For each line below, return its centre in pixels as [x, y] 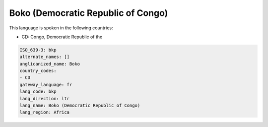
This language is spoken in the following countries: [61, 28]
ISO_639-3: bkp [38, 50]
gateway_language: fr [46, 85]
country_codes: [38, 71]
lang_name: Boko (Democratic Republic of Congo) [80, 106]
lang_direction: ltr [44, 98]
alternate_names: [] [44, 57]
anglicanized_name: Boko [50, 64]
